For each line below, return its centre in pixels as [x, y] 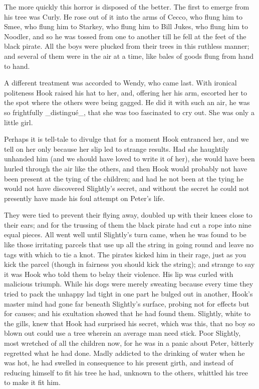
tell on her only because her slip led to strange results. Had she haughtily [117, 149]
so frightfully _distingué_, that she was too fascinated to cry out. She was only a [129, 112]
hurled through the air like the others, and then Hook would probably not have [126, 168]
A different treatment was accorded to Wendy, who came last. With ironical [120, 83]
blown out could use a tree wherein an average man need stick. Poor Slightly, [122, 333]
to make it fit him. [32, 382]
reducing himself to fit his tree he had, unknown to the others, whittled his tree [126, 372]
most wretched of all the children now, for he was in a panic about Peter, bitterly [129, 343]
